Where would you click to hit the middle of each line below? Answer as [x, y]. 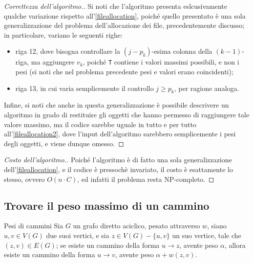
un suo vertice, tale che [207, 235]
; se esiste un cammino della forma [108, 245]
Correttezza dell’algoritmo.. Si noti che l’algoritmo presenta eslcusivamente [116, 6]
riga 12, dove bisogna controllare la [68, 51]
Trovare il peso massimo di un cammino [107, 205]
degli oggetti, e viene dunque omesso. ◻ [64, 143]
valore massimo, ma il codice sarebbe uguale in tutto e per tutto [100, 124]
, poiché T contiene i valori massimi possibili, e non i [161, 62]
